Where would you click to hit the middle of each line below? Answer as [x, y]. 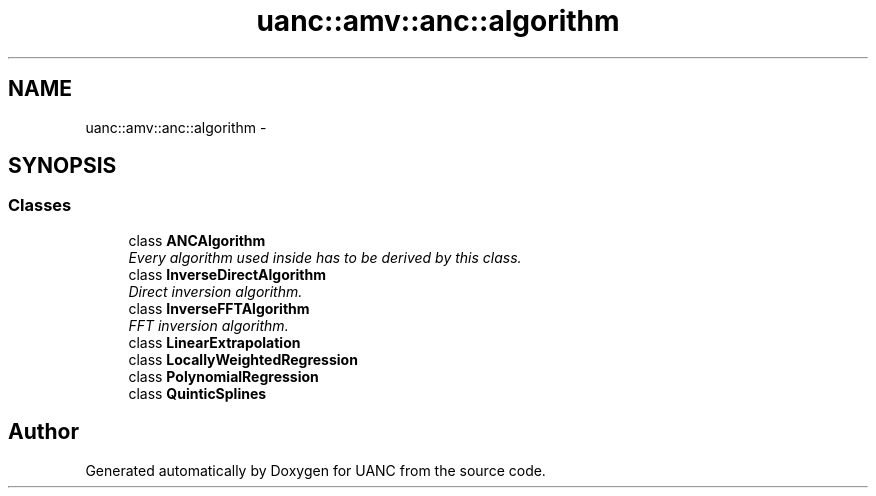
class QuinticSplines [197, 393]
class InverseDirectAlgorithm [227, 274]
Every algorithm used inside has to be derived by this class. [325, 257]
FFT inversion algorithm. [208, 325]
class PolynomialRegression [223, 376]
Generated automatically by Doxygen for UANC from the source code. [315, 470]
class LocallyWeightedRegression [243, 359]
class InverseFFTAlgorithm [219, 308]
